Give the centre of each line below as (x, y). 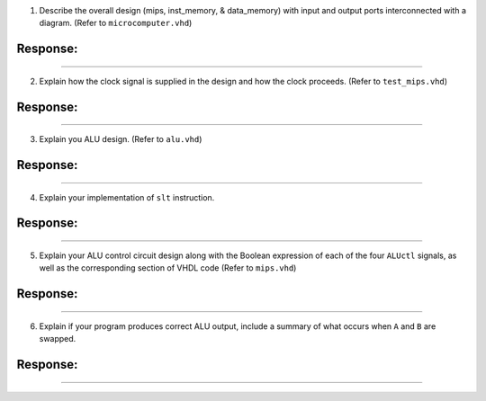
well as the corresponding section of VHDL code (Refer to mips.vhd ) (168, 268)
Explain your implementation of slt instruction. (127, 197)
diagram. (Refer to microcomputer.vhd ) (116, 23)
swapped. (58, 339)
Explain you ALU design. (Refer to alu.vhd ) (121, 139)
